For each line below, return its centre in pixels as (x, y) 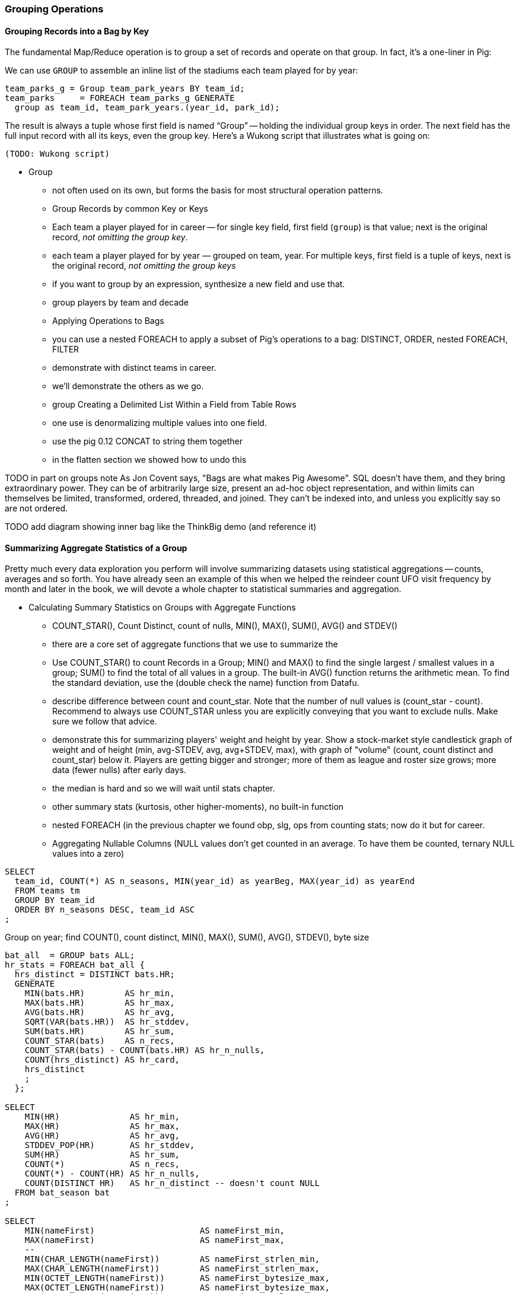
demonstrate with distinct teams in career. (134, 368)
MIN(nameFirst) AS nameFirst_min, (155, 1231)
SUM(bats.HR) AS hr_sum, (100, 1031)
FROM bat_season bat (62, 1193)
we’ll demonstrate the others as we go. (128, 386)
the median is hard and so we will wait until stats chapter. (164, 789)
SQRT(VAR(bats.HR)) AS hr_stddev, (107, 1022)
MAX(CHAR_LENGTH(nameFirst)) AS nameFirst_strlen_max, (172, 1269)
